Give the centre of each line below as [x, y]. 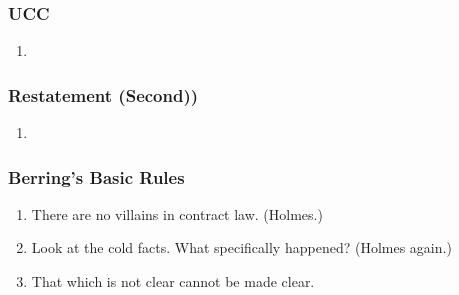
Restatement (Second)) [103, 94]
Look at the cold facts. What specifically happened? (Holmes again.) [241, 247]
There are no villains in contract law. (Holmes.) [177, 213]
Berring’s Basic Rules [96, 176]
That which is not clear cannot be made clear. [173, 281]
